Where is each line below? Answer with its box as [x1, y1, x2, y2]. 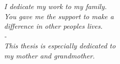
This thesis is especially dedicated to [4, 40, 116, 51]
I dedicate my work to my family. [4, 1, 107, 11]
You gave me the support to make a [4, 11, 114, 21]
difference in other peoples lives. [4, 21, 103, 31]
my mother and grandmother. [4, 50, 95, 60]
